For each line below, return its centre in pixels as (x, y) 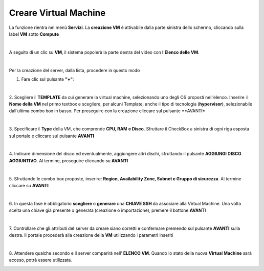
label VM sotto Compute (34, 34)
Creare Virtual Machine (57, 13)
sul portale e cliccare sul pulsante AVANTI (52, 136)
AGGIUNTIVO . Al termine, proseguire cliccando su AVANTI (68, 160)
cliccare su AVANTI (29, 185)
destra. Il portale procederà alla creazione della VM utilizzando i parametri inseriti (91, 235)
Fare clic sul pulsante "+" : (48, 79)
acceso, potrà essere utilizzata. (41, 260)
